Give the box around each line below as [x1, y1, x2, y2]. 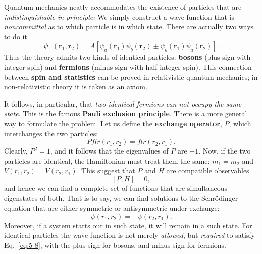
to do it [4, 31, 27, 41]
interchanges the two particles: [4, 128, 98, 138]
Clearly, [4, 145, 28, 156]
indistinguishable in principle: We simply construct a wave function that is [4, 11, 235, 22]
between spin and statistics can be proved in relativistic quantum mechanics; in [4, 71, 258, 82]
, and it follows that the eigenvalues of [50, 145, 169, 156]
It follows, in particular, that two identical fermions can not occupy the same [4, 98, 242, 109]
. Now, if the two [198, 145, 251, 156]
